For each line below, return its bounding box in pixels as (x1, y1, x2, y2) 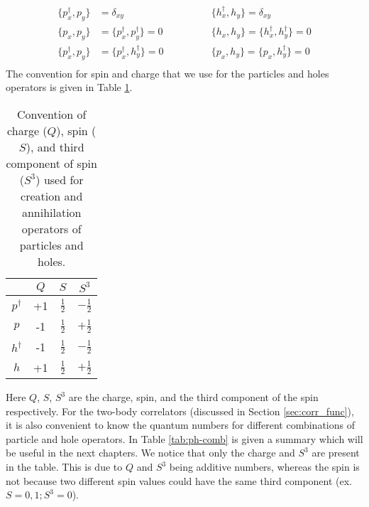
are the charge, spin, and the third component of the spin (68, 390, 319, 405)
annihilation (21, 204, 82, 221)
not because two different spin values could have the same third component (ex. (6, 473, 353, 488)
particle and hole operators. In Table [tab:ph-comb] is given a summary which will (6, 431, 363, 446)
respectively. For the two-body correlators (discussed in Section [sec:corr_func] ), (6, 403, 354, 418)
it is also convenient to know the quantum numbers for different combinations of (6, 417, 355, 432)
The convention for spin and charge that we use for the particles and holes (6, 65, 329, 80)
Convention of (17, 106, 87, 123)
